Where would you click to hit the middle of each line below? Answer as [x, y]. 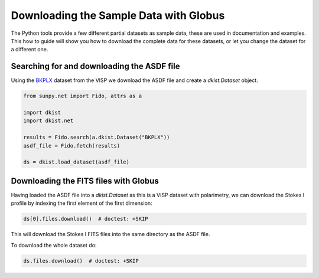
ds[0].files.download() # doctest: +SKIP [86, 219]
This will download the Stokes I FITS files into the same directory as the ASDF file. [110, 234]
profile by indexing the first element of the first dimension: [82, 203]
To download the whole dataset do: [54, 245]
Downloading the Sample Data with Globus [118, 15]
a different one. [30, 50]
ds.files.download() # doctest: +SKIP [81, 261]
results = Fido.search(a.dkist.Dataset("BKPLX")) [97, 138]
